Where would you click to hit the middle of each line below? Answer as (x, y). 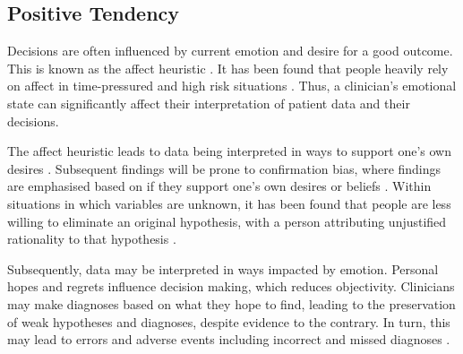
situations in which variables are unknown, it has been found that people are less (229, 203)
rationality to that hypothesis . (92, 239)
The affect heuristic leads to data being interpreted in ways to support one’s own (229, 151)
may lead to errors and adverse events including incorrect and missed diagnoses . (229, 339)
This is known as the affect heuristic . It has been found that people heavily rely (228, 68)
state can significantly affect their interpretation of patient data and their (209, 103)
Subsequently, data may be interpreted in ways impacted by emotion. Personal (223, 268)
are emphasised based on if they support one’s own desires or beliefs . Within (219, 186)
